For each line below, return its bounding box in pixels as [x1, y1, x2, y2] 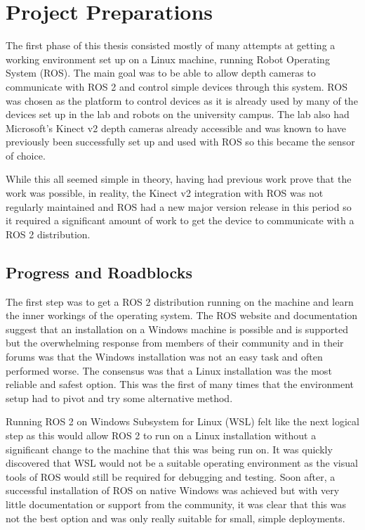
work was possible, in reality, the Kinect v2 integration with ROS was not [6, 186, 324, 200]
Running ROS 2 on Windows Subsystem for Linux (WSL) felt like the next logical [6, 414, 359, 429]
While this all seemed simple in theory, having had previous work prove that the [6, 172, 352, 186]
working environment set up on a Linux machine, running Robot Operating [6, 51, 330, 66]
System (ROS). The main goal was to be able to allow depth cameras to [6, 65, 316, 80]
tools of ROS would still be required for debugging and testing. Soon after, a [6, 469, 336, 484]
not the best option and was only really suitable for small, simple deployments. [6, 510, 345, 525]
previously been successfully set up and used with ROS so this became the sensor [6, 134, 355, 149]
